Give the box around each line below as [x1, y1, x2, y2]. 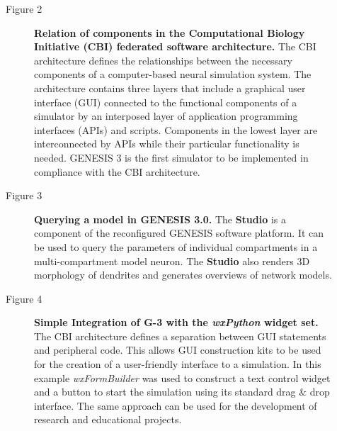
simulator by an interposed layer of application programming [34, 108, 298, 123]
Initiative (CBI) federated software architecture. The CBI [34, 39, 316, 54]
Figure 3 [6, 188, 42, 203]
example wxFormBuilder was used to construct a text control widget [34, 370, 331, 385]
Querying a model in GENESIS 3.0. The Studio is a [34, 211, 287, 226]
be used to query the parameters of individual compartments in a [34, 239, 318, 254]
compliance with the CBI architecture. [34, 164, 200, 179]
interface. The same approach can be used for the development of [34, 398, 317, 413]
